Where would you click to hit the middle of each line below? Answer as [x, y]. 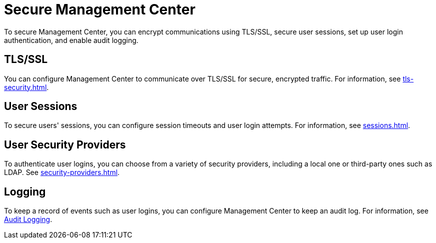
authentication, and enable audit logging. [71, 40]
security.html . [26, 87]
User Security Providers [65, 144]
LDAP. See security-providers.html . [62, 172]
